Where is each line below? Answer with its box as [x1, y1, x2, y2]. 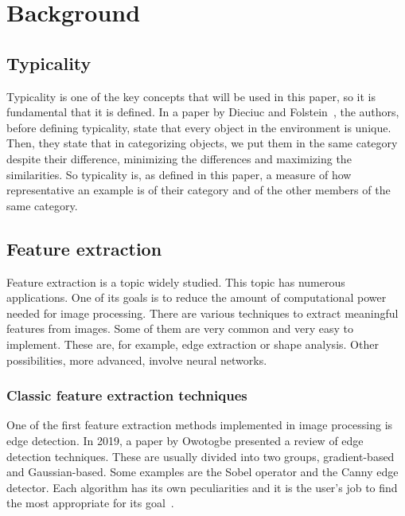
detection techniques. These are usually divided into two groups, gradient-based [6, 448, 395, 464]
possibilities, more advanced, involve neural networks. [6, 351, 267, 368]
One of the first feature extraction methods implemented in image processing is [6, 416, 393, 433]
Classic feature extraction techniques [6, 385, 247, 405]
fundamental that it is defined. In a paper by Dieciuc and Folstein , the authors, [6, 104, 399, 120]
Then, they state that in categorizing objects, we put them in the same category [6, 135, 398, 151]
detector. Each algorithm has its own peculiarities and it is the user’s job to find [6, 479, 398, 495]
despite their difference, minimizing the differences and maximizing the [6, 150, 352, 166]
